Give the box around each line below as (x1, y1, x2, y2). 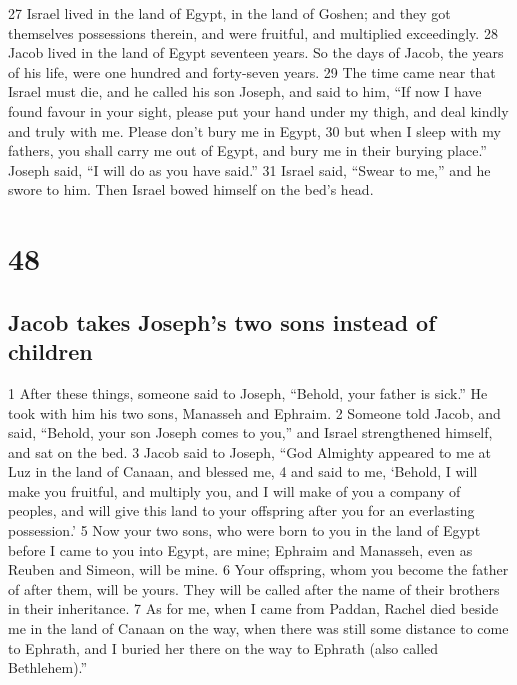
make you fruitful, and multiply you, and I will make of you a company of (8, 480, 461, 501)
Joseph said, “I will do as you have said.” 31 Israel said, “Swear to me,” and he (8, 159, 491, 180)
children (8, 336, 93, 367)
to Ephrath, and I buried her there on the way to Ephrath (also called (8, 637, 439, 658)
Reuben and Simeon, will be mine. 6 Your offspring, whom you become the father (8, 559, 509, 580)
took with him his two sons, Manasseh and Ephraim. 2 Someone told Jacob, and (8, 402, 501, 423)
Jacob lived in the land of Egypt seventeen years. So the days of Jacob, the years (8, 42, 504, 63)
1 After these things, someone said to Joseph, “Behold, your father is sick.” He (8, 382, 488, 403)
